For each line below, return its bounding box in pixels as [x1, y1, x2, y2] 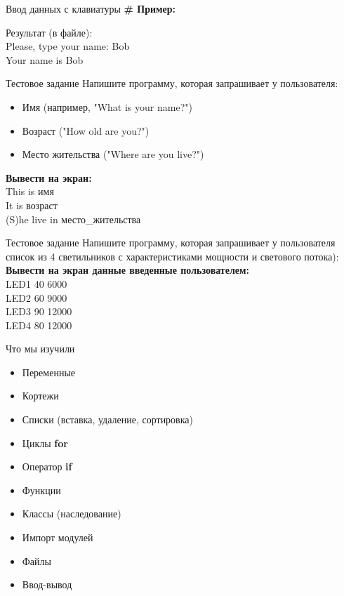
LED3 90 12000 [6, 304, 72, 319]
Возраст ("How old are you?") [22, 123, 150, 138]
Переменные [22, 364, 76, 379]
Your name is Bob [6, 52, 84, 67]
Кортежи [22, 388, 59, 403]
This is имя [6, 184, 54, 199]
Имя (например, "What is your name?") [22, 99, 192, 114]
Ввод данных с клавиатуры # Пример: [6, 1, 176, 15]
